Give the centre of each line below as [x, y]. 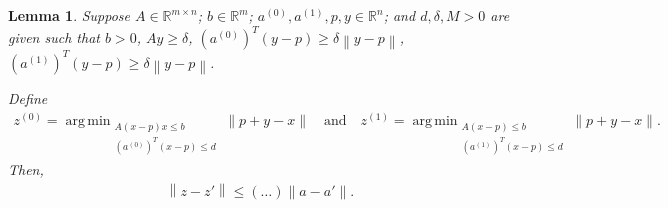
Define [28, 98]
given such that [54, 37]
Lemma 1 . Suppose [69, 15]
